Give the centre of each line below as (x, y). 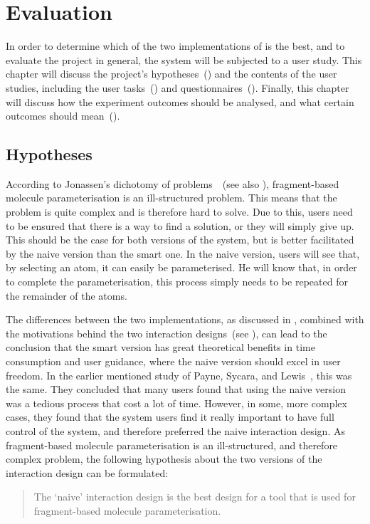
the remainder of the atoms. (67, 295)
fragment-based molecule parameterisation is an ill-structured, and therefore (172, 445)
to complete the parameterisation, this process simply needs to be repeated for (177, 282)
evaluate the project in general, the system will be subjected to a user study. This (184, 59)
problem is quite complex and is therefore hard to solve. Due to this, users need (179, 212)
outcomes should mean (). (63, 116)
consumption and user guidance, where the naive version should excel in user (173, 361)
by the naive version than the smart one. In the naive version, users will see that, (183, 253)
